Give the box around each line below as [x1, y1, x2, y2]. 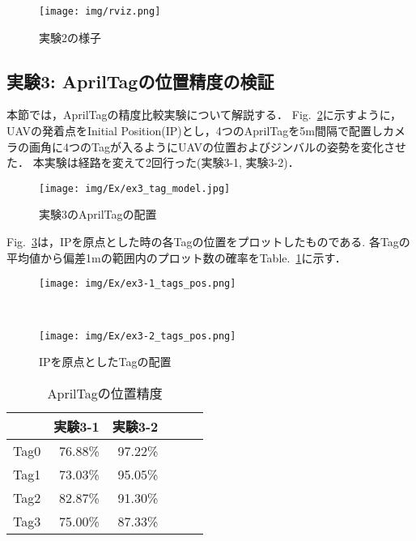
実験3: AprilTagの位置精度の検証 [6, 68, 274, 93]
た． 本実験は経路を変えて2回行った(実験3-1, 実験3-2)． [6, 154, 299, 171]
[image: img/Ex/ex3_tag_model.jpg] [39, 182, 231, 194]
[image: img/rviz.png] [39, 6, 161, 17]
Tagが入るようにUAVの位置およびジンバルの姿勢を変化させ [91, 138, 406, 155]
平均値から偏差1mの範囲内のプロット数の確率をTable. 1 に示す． [6, 249, 346, 266]
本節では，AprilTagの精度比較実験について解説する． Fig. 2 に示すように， [6, 106, 401, 123]
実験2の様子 [39, 28, 101, 45]
